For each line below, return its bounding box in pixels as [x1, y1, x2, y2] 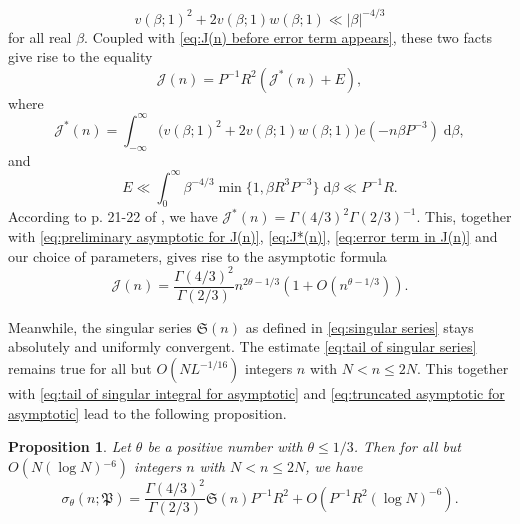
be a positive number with [147, 436, 303, 457]
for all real [8, 26, 72, 47]
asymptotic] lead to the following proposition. [8, 402, 287, 423]
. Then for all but [353, 436, 461, 457]
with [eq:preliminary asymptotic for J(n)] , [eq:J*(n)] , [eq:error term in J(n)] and [8, 226, 498, 247]
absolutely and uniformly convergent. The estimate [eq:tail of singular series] [8, 336, 477, 357]
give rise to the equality [8, 46, 153, 67]
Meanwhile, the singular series [8, 316, 192, 337]
